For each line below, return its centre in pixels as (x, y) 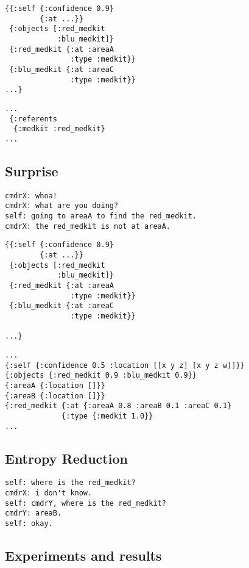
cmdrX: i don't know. (49, 493)
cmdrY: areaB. (33, 513)
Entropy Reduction (66, 458)
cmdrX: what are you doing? (62, 206)
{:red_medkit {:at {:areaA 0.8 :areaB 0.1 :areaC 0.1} (118, 406)
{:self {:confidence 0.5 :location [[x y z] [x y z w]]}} (125, 365)
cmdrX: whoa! (31, 196)
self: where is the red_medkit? (70, 483)
